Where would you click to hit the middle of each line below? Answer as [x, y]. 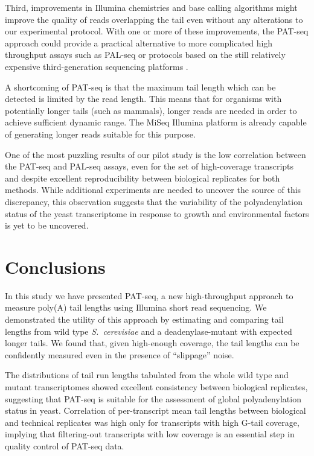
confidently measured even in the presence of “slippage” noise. [120, 354]
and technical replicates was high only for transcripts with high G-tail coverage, [152, 422]
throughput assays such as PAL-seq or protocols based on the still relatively [145, 55]
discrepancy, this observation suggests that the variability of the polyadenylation [154, 201]
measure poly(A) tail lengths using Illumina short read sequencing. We [136, 307]
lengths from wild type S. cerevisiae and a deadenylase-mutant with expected [149, 331]
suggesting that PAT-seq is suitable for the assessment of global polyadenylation [153, 398]
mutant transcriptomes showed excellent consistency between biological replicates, [156, 386]
